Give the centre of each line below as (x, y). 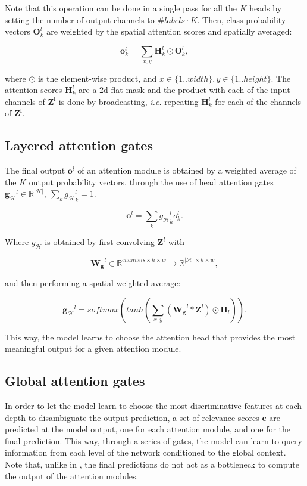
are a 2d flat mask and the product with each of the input (184, 90)
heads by (266, 8)
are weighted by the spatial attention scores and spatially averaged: (169, 31)
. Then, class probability (242, 19)
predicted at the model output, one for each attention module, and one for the (148, 429)
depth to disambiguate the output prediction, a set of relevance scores (132, 417)
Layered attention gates (79, 145)
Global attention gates (75, 381)
